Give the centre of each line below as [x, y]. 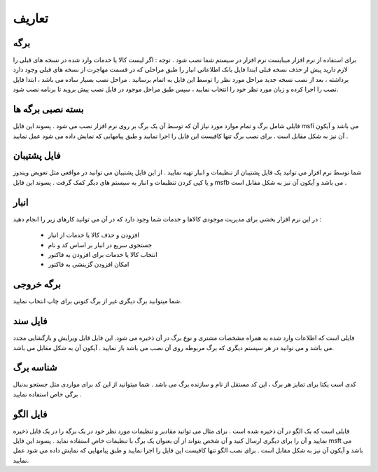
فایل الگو [30, 414]
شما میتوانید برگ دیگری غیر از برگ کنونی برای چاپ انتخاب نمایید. [97, 301]
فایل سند [30, 321]
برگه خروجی [37, 285]
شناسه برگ [35, 368]
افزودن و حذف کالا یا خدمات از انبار [94, 235]
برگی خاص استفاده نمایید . [47, 394]
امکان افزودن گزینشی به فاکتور [89, 264]
